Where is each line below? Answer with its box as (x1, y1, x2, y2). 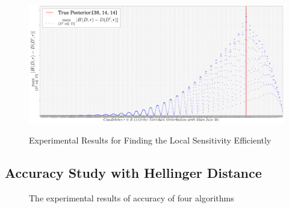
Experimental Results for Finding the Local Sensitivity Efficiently (29, 134, 272, 147)
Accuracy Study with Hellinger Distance (5, 163, 262, 182)
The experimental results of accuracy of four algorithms (29, 191, 234, 204)
